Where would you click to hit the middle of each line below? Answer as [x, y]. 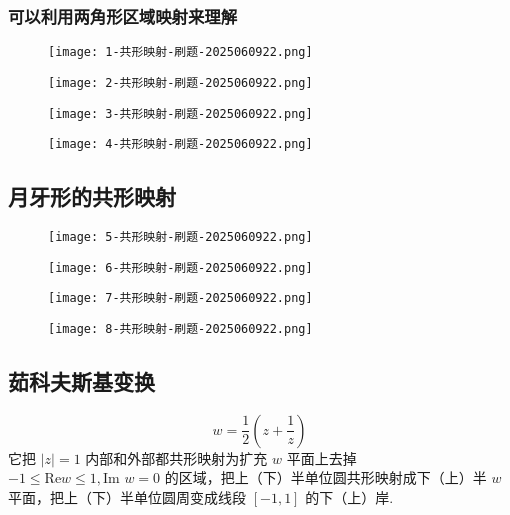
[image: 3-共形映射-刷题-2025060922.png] [180, 113]
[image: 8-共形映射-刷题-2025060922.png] [180, 329]
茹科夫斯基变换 [81, 381]
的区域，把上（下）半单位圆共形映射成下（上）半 [325, 477]
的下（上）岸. [349, 497]
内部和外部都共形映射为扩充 [176, 457]
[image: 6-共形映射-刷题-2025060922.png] [180, 267]
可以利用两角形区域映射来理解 [123, 15]
